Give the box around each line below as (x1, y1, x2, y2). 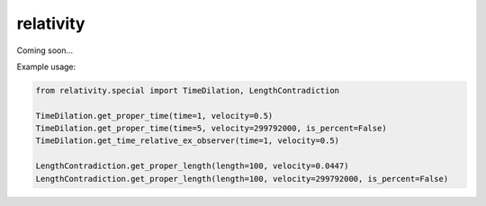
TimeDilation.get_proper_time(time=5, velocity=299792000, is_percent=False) (35, 123, 387, 134)
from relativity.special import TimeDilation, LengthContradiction (35, 85, 340, 95)
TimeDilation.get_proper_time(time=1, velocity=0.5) (35, 111, 274, 121)
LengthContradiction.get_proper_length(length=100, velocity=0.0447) (35, 161, 349, 171)
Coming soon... (16, 45, 74, 56)
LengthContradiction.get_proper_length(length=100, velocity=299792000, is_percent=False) (35, 174, 449, 184)
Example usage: (16, 61, 76, 72)
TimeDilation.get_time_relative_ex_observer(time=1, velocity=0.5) (35, 136, 340, 146)
